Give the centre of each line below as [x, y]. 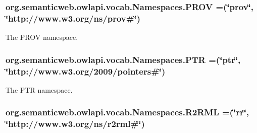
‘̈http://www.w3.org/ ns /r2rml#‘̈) [75, 124]
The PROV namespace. [42, 37]
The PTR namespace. [39, 89]
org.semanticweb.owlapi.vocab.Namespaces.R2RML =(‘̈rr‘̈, [127, 112]
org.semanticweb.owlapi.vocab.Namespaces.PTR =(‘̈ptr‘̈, [123, 59]
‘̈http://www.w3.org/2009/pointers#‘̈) [86, 71]
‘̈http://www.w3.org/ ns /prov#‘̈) [73, 18]
